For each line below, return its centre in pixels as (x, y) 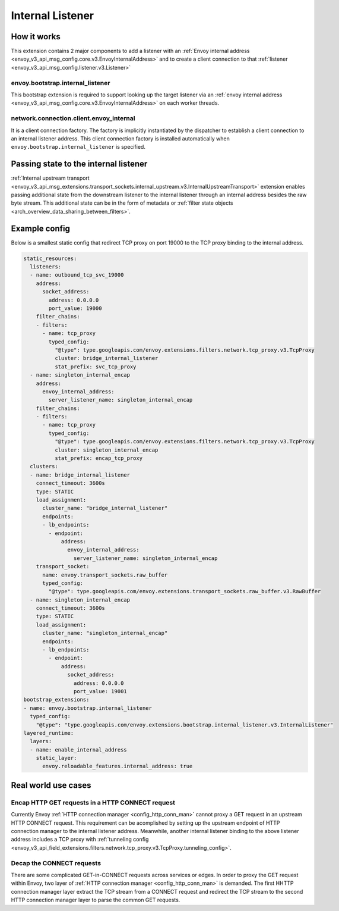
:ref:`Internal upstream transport (50, 178)
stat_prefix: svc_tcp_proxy (95, 367)
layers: (41, 741)
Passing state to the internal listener (79, 164)
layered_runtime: (49, 733)
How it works (36, 37)
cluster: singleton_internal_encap (106, 450)
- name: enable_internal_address (78, 749)
